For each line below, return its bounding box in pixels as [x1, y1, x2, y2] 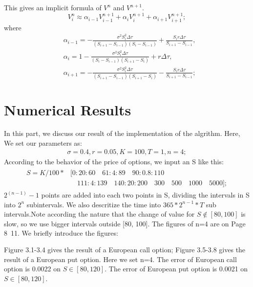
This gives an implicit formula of [4, 2, 102, 12]
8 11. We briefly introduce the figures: [4, 228, 118, 238]
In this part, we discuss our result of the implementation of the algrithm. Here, [4, 128, 240, 138]
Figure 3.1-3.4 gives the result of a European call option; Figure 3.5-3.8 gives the [4, 244, 246, 255]
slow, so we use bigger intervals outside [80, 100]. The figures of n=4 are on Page [4, 218, 246, 228]
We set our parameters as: [4, 137, 82, 148]
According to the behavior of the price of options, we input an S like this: [4, 156, 224, 167]
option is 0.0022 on [4, 264, 61, 274]
